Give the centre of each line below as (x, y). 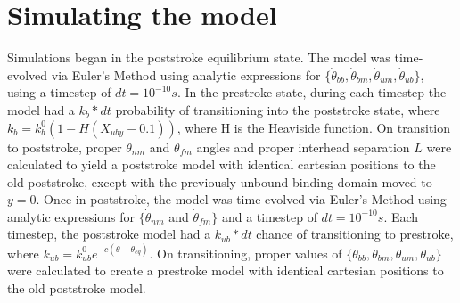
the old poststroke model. (77, 287)
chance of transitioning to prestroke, (355, 234)
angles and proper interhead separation (303, 147)
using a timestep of (59, 92)
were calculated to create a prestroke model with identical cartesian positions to (226, 270)
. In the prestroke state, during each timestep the (312, 92)
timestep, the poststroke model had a (109, 234)
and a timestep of (269, 216)
